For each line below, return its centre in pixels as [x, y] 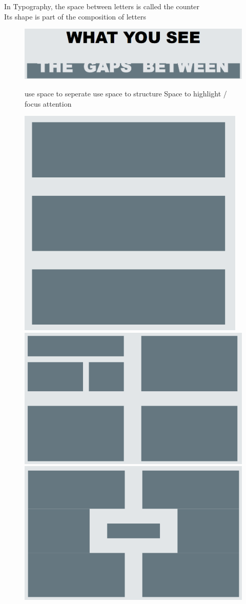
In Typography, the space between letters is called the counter [102, 6]
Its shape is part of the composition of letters [75, 16]
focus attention [48, 103]
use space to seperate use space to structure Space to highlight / [126, 93]
